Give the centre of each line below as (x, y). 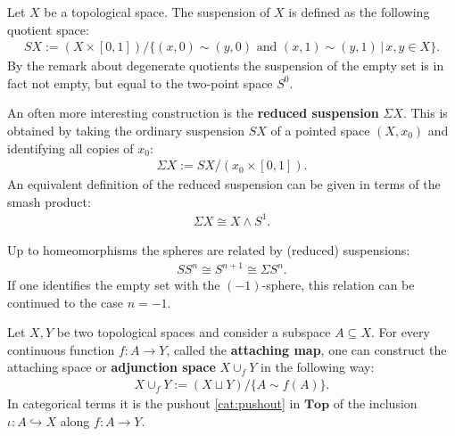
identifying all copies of (70, 148)
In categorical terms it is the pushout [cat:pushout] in (154, 403)
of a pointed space (320, 130)
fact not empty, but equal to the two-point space (140, 82)
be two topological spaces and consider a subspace (194, 332)
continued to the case (65, 302)
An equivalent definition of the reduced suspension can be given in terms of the (224, 184)
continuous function (61, 349)
